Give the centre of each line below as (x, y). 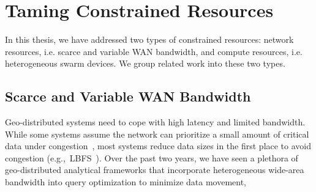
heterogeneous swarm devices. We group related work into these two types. (145, 63)
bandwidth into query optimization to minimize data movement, (126, 182)
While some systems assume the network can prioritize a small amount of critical (157, 134)
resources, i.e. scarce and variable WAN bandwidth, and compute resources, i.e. (154, 51)
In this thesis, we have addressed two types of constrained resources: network (149, 39)
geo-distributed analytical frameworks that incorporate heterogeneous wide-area (155, 170)
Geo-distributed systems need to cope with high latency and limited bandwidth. (155, 122)
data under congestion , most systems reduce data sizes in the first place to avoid (158, 146)
